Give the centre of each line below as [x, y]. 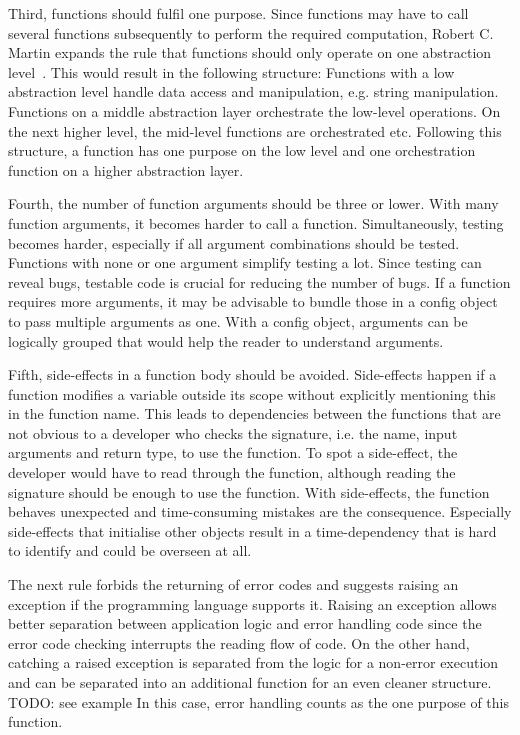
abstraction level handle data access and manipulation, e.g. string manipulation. [253, 91]
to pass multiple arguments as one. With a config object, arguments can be [238, 320]
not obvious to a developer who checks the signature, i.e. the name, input [233, 432]
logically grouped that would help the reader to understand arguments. [226, 340]
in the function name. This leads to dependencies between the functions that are [254, 413]
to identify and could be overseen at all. [130, 550]
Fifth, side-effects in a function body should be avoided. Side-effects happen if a [252, 374]
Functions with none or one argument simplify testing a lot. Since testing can [245, 262]
